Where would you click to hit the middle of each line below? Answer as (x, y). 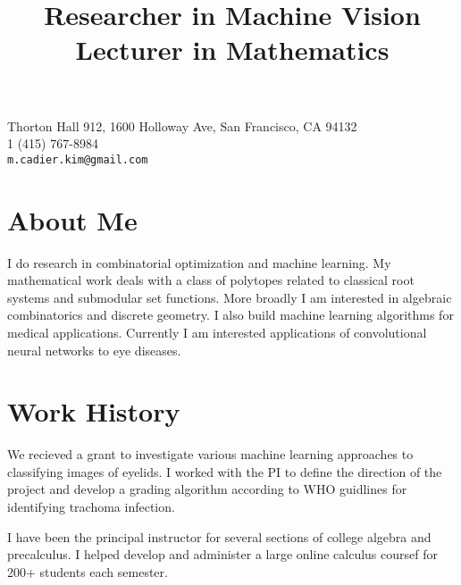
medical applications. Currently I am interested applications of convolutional (217, 332)
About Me (72, 219)
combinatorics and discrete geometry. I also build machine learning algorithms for (230, 315)
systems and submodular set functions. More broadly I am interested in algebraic (230, 297)
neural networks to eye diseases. (94, 350)
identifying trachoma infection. (91, 506)
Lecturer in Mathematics (232, 50)
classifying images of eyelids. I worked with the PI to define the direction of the (225, 471)
